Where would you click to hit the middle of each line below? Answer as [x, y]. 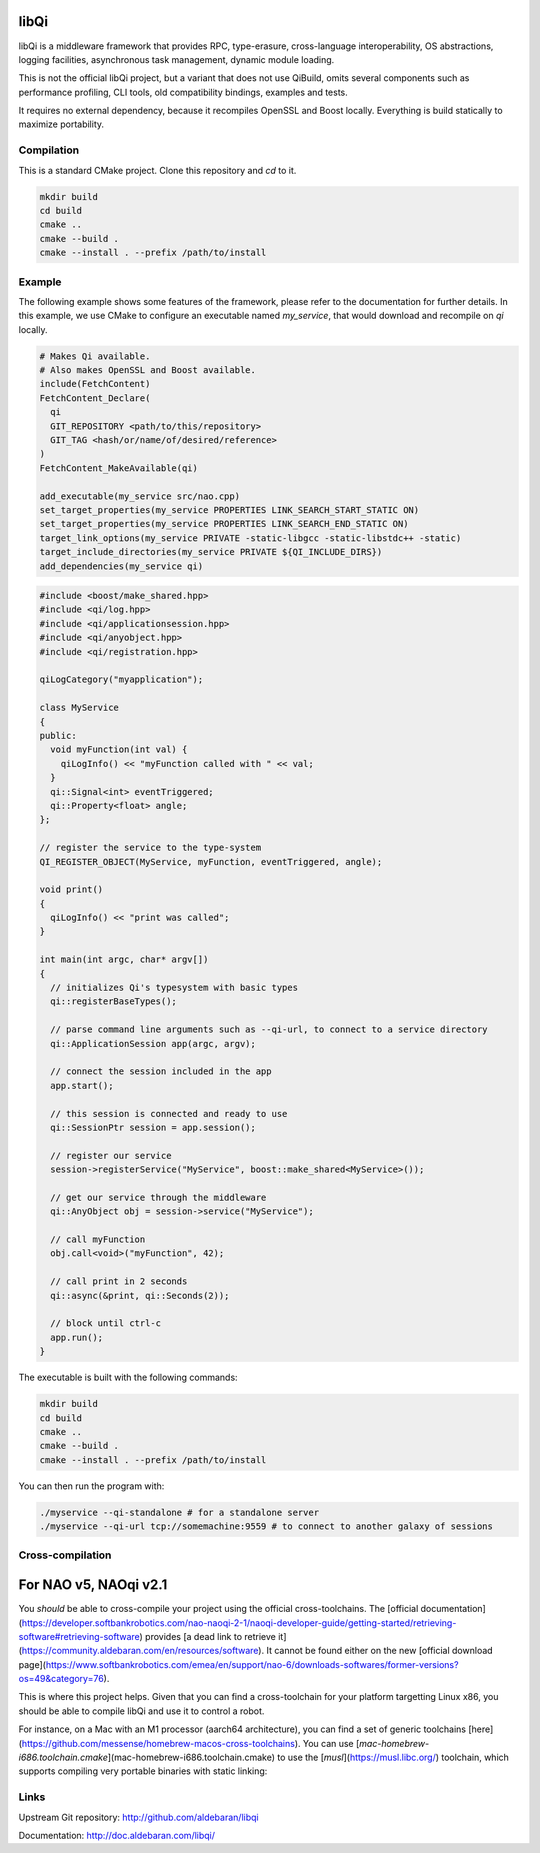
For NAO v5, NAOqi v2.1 [93, 1585]
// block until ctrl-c [106, 1323]
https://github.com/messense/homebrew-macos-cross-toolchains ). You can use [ [190, 1743]
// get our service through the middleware [158, 1197]
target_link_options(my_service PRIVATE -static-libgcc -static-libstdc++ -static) [250, 538]
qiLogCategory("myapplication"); [121, 679]
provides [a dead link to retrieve [211, 1636]
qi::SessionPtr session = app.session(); [153, 1127]
